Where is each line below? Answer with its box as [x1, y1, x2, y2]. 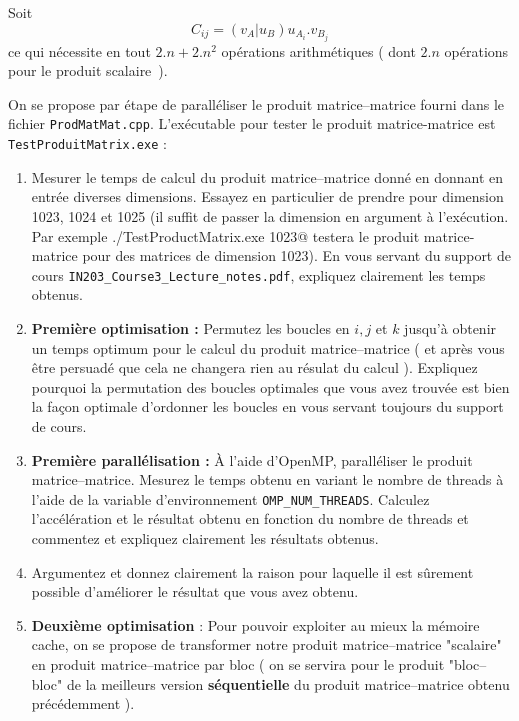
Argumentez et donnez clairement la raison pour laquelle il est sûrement [31, 561, 474, 582]
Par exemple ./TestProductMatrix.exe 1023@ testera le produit [31, 225, 420, 246]
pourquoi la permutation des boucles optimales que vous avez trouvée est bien [31, 376, 510, 397]
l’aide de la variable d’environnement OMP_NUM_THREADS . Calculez [31, 488, 430, 509]
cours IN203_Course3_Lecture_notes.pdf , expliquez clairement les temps [31, 264, 486, 285]
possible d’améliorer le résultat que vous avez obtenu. [31, 581, 359, 602]
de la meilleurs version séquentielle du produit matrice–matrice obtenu [66, 673, 510, 694]
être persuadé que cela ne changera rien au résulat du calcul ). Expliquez [31, 357, 478, 378]
